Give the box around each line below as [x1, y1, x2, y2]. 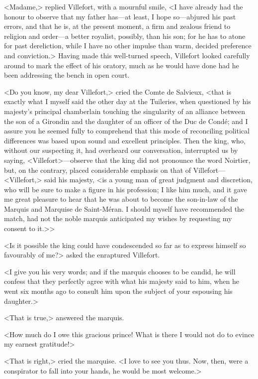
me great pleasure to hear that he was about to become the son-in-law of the [4, 194, 238, 204]
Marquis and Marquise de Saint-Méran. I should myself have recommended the [4, 203, 245, 214]
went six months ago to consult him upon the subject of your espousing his [4, 286, 233, 296]
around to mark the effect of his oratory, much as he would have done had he [4, 60, 239, 70]
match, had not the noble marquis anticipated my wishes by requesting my [4, 213, 232, 224]
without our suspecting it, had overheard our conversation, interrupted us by [4, 145, 238, 155]
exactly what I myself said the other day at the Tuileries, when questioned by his [4, 96, 251, 107]
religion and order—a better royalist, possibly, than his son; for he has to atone [4, 30, 246, 41]
